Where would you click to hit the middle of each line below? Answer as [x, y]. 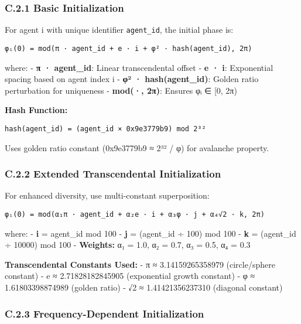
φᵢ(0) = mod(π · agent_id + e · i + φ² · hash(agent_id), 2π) [129, 48]
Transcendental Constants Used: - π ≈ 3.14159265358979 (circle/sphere [140, 264]
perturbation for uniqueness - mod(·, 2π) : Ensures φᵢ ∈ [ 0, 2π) [121, 90]
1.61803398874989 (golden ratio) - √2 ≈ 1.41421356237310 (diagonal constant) [144, 287]
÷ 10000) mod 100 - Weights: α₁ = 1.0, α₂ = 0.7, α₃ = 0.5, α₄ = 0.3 [128, 245]
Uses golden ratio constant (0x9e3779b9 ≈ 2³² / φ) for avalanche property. [137, 147]
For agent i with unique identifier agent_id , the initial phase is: [119, 30]
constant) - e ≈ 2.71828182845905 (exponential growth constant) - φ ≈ [130, 276]
